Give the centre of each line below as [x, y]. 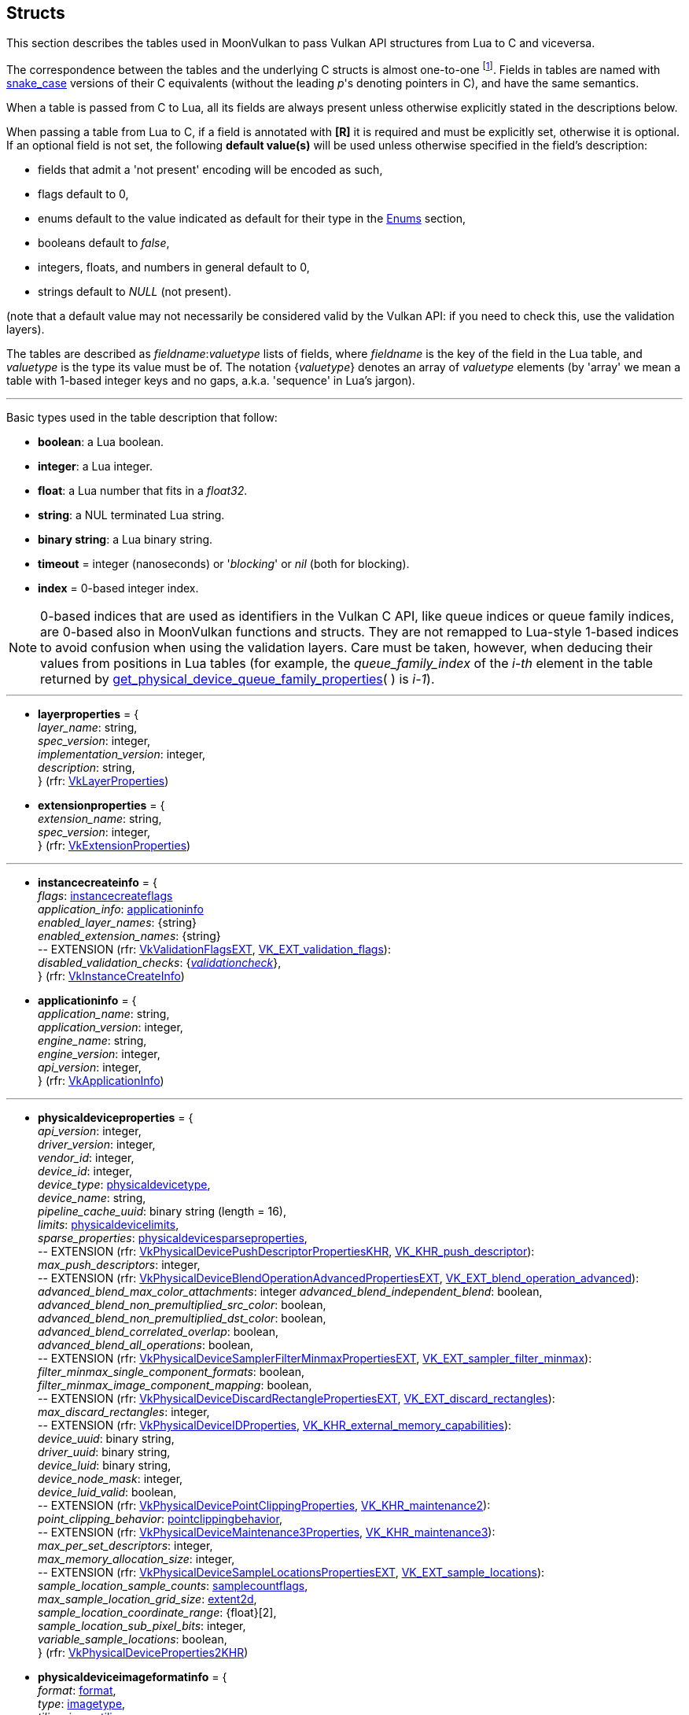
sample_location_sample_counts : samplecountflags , [173, 1586]
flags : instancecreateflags [105, 896]
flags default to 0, [83, 194]
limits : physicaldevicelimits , [109, 1225]
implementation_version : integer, [122, 754]
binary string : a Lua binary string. [125, 540]
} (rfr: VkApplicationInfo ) [101, 1081]
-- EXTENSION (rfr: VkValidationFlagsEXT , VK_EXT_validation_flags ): [214, 950]
